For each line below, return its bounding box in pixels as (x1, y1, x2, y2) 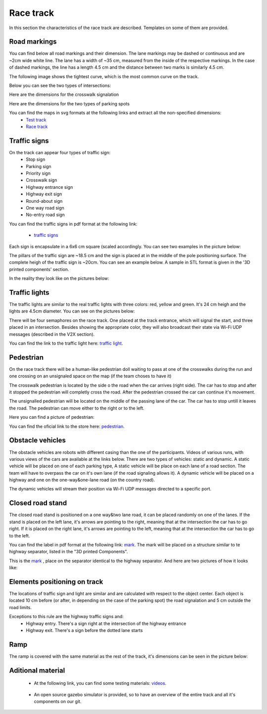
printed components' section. (9, 266, 69, 272)
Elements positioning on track (9, 578, 103, 586)
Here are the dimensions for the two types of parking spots (9, 100, 130, 106)
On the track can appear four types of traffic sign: (9, 149, 111, 155)
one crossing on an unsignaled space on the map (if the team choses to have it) (9, 373, 172, 379)
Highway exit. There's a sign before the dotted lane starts (26, 627, 143, 633)
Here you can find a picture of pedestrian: (9, 414, 95, 420)
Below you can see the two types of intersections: (9, 83, 111, 89)
